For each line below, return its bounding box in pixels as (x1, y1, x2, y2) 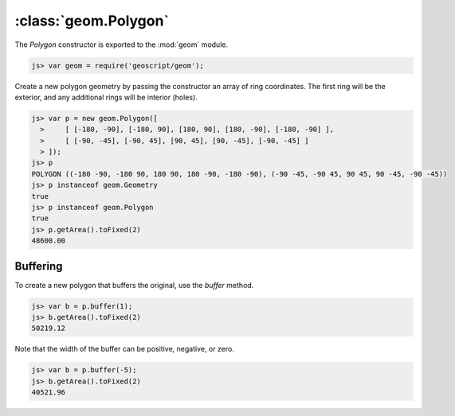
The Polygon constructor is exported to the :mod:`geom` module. (14, 40, 229, 49)
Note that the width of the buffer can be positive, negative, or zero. (14, 344, 234, 354)
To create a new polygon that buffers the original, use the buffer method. (14, 280, 254, 290)
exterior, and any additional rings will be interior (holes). (14, 92, 198, 102)
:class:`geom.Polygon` (14, 12, 169, 29)
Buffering (14, 259, 63, 273)
